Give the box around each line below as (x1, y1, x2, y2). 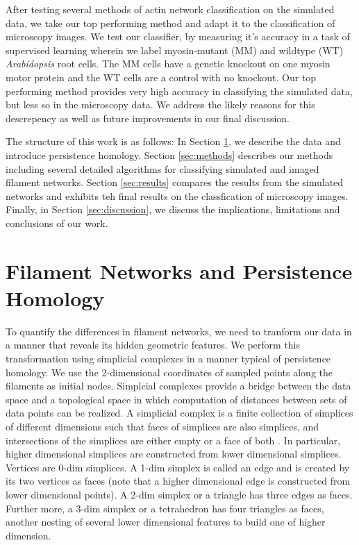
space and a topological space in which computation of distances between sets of (6, 392, 347, 406)
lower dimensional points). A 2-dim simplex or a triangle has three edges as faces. (6, 487, 353, 501)
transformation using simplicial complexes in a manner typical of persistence (6, 351, 331, 365)
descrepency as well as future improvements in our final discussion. (6, 110, 290, 125)
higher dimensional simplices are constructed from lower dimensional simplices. (6, 446, 342, 461)
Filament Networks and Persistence (6, 256, 353, 285)
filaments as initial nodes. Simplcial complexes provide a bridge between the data (6, 378, 351, 393)
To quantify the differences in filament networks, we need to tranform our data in (6, 324, 352, 338)
